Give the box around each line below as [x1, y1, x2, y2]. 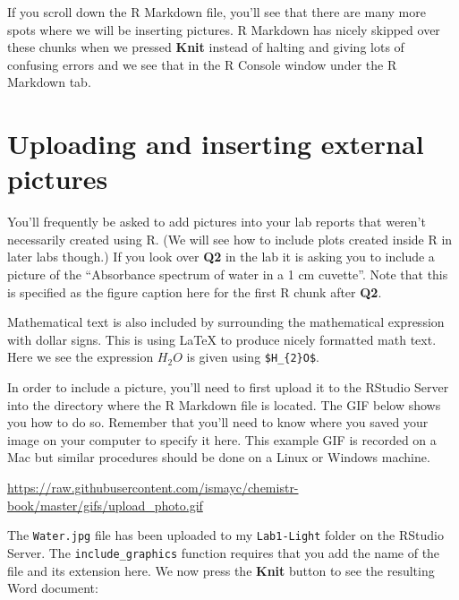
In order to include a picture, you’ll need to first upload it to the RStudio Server [7, 378, 449, 397]
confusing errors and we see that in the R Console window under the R [7, 55, 397, 73]
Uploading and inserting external [7, 125, 424, 162]
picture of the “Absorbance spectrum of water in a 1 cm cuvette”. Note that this [7, 265, 448, 284]
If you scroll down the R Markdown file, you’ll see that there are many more [7, 3, 426, 21]
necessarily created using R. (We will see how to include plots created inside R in [7, 229, 453, 248]
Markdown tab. [7, 73, 91, 91]
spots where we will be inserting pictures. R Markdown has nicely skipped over [7, 20, 440, 39]
